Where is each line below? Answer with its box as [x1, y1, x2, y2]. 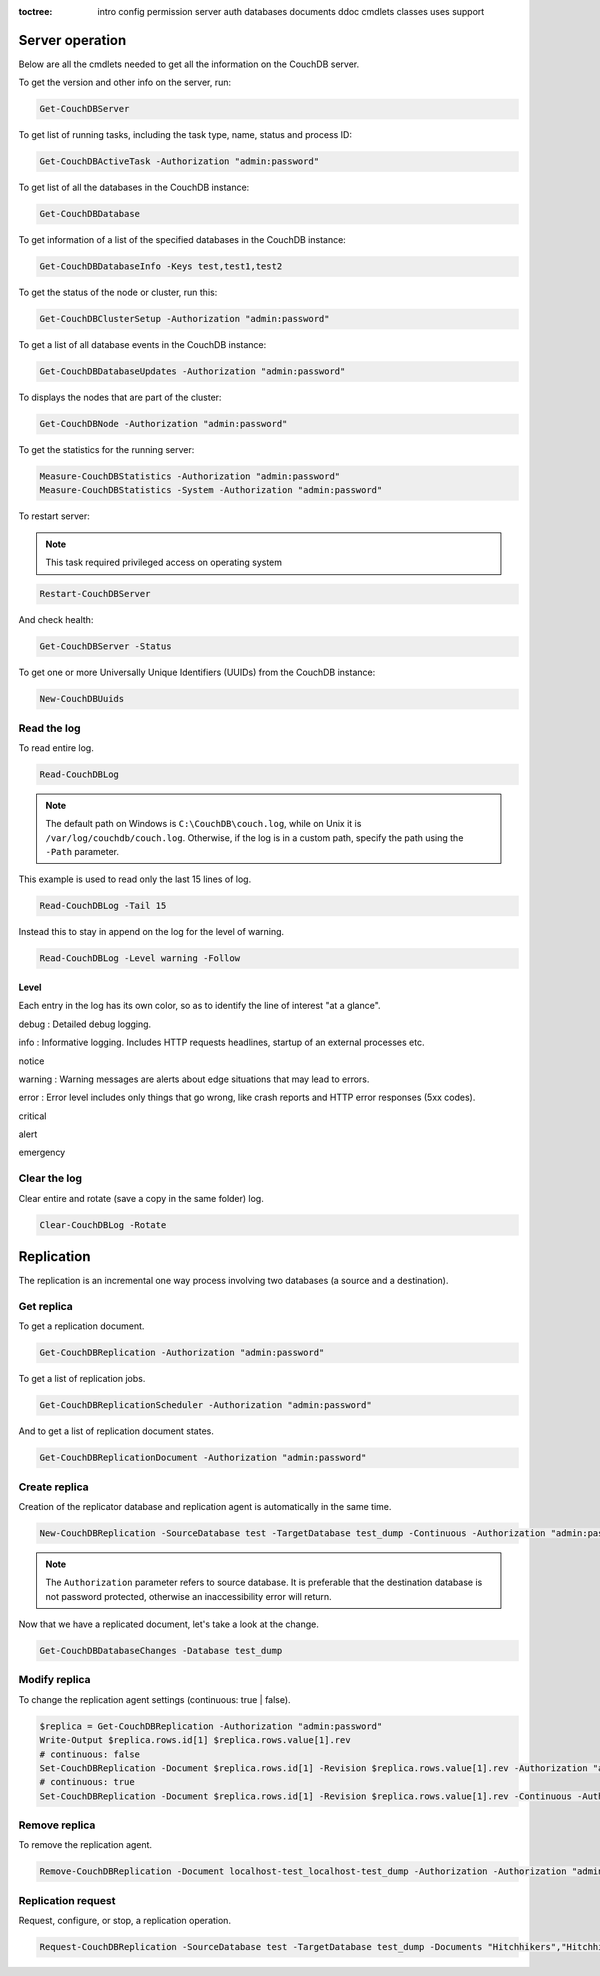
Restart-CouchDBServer [39, 588, 151, 600]
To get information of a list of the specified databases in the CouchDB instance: [18, 234, 347, 246]
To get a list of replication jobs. [18, 1373, 146, 1385]
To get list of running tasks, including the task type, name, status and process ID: [18, 129, 352, 141]
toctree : [18, 6, 53, 17]
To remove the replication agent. [18, 1839, 153, 1851]
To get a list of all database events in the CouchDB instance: [18, 339, 267, 351]
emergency [18, 1146, 66, 1159]
